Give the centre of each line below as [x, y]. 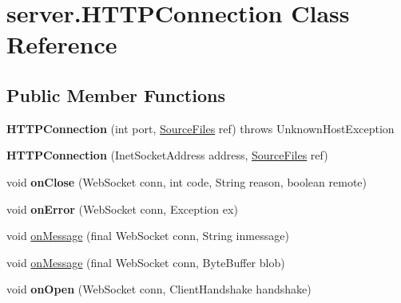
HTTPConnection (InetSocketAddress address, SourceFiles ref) [167, 155]
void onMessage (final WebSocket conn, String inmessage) [148, 236]
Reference [62, 44]
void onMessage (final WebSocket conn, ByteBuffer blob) [146, 262]
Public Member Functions [116, 94]
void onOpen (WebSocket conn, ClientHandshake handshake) [159, 289]
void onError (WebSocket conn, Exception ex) [122, 209]
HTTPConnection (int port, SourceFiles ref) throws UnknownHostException [200, 128]
